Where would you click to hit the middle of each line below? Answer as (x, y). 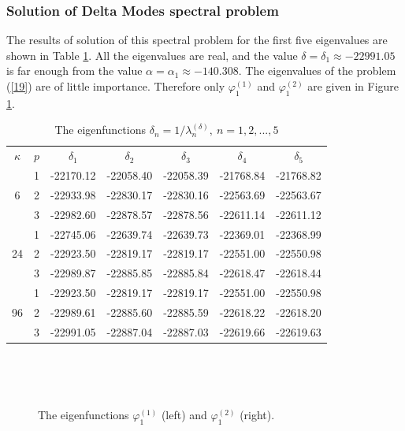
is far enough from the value (74, 71)
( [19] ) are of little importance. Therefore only (116, 86)
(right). (257, 415)
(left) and (184, 415)
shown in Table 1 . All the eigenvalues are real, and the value (152, 55)
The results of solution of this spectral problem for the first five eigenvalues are (197, 40)
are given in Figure (353, 86)
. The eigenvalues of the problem (317, 71)
